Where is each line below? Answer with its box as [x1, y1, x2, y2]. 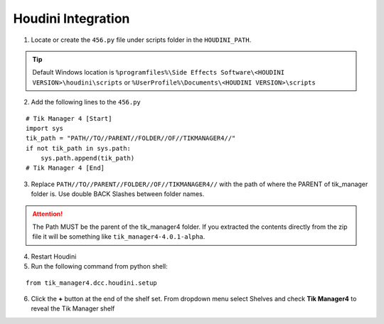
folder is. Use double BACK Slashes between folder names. [31, 190, 205, 198]
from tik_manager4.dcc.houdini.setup [26, 279, 158, 287]
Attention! [32, 210, 63, 218]
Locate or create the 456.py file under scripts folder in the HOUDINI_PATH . [31, 36, 252, 44]
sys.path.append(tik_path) [40, 154, 135, 163]
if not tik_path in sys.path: [26, 144, 132, 152]
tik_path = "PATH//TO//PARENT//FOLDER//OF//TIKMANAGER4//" [26, 134, 236, 142]
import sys [26, 124, 64, 132]
